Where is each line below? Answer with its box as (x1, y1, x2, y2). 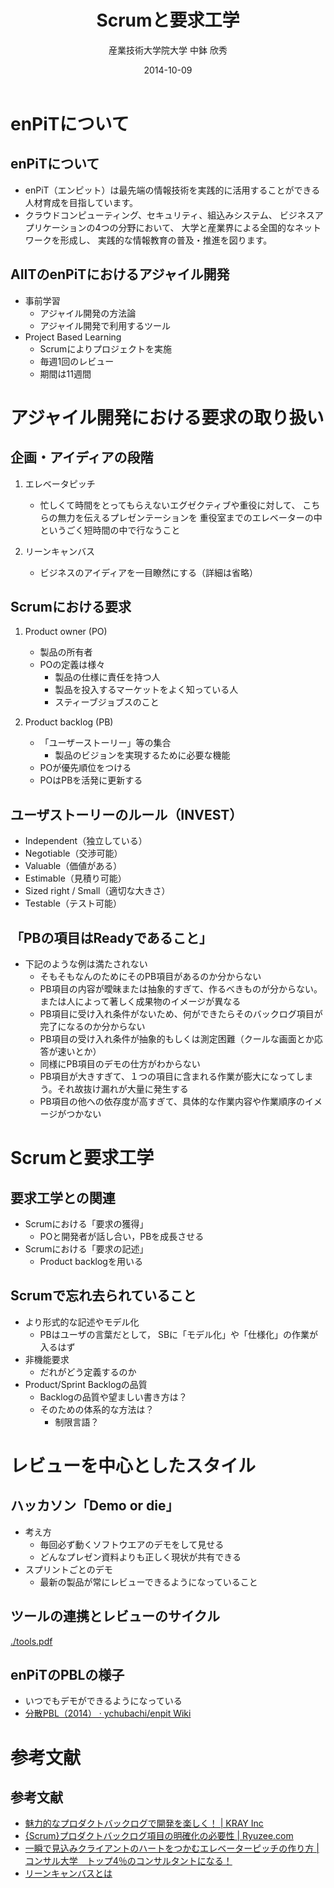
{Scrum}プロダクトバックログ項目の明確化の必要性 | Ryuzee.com (24, 1830, 294, 1842)
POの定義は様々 (39, 659, 106, 671)
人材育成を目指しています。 (24, 196, 138, 208)
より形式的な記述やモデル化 (24, 1316, 140, 1328)
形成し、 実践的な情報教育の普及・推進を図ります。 (59, 234, 273, 246)
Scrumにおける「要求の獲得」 (24, 1218, 149, 1230)
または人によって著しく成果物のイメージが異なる (39, 996, 242, 1007)
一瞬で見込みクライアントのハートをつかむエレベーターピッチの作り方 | (24, 1842, 320, 1855)
